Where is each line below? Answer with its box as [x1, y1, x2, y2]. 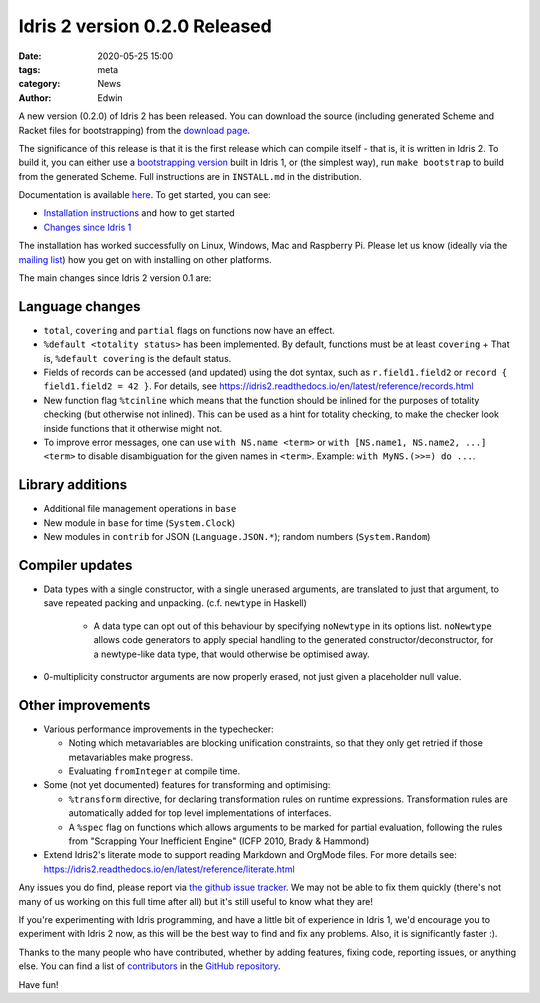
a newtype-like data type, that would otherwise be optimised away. [93, 648, 370, 660]
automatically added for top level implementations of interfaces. [68, 807, 332, 819]
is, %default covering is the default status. [43, 352, 232, 364]
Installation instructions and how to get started [43, 207, 235, 219]
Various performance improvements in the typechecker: [43, 723, 274, 735]
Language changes [18, 298, 141, 315]
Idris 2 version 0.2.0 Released [18, 15, 272, 37]
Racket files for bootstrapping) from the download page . [18, 124, 250, 136]
